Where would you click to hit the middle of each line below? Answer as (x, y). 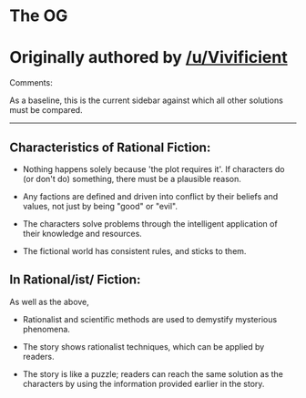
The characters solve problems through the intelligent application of (150, 223)
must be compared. (46, 110)
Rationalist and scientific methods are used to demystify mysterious (150, 319)
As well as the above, (49, 301)
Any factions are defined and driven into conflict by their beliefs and (150, 196)
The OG (39, 16)
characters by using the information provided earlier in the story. (143, 383)
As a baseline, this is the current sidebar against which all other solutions (147, 100)
